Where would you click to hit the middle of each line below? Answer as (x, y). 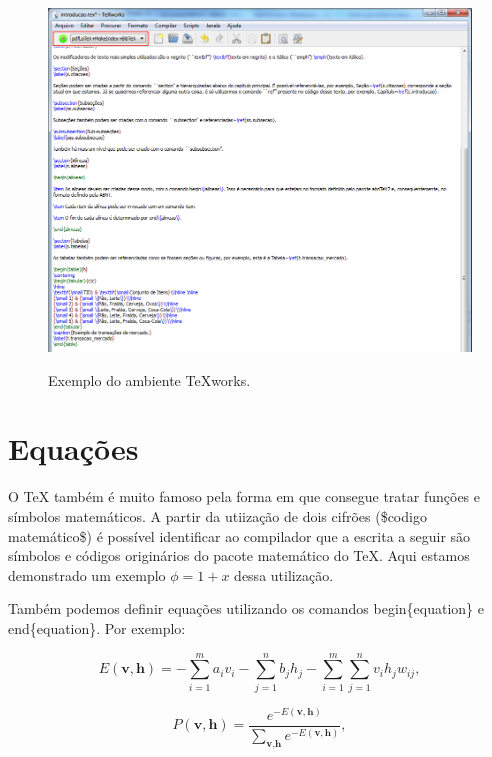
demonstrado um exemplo (87, 574)
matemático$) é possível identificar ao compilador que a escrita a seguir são (239, 535)
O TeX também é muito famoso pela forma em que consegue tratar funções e (244, 496)
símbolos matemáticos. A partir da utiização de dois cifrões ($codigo (217, 515)
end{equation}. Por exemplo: (97, 627)
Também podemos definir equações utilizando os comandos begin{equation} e (246, 608)
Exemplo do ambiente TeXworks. (149, 379)
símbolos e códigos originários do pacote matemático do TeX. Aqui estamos (239, 555)
